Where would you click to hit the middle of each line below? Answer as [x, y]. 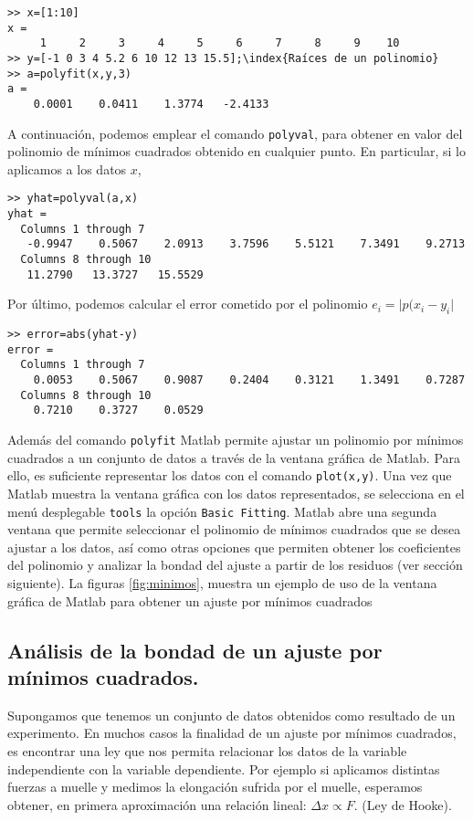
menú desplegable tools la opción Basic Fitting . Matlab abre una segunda [222, 511]
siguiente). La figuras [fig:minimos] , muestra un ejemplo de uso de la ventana [222, 583]
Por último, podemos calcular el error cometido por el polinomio [188, 304]
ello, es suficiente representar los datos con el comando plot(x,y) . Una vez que [230, 475]
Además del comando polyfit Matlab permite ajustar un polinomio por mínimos [236, 440]
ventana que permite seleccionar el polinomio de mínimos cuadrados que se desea [234, 529]
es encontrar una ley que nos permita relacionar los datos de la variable [207, 751]
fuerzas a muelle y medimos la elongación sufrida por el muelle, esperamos [215, 787]
